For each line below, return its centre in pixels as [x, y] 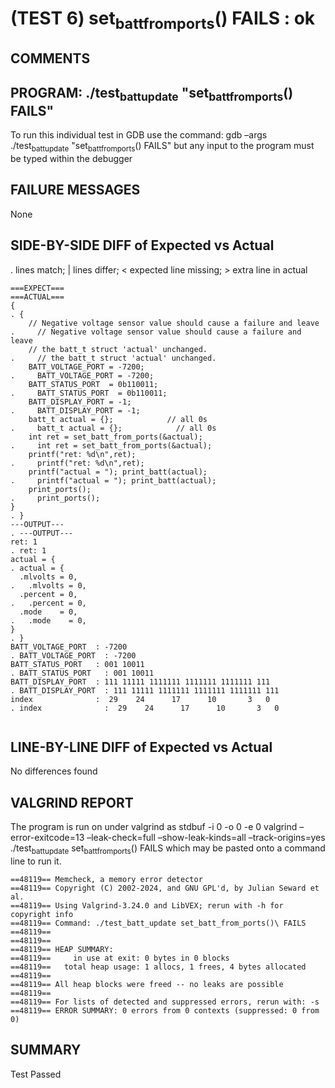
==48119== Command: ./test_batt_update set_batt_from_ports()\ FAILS [158, 923]
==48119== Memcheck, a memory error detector [106, 880]
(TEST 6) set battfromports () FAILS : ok [163, 20]
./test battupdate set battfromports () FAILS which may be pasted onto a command [168, 849]
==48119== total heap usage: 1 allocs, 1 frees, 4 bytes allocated [158, 967]
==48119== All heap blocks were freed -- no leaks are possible [147, 985]
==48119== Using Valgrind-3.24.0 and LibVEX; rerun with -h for [147, 906]
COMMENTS [50, 58]
